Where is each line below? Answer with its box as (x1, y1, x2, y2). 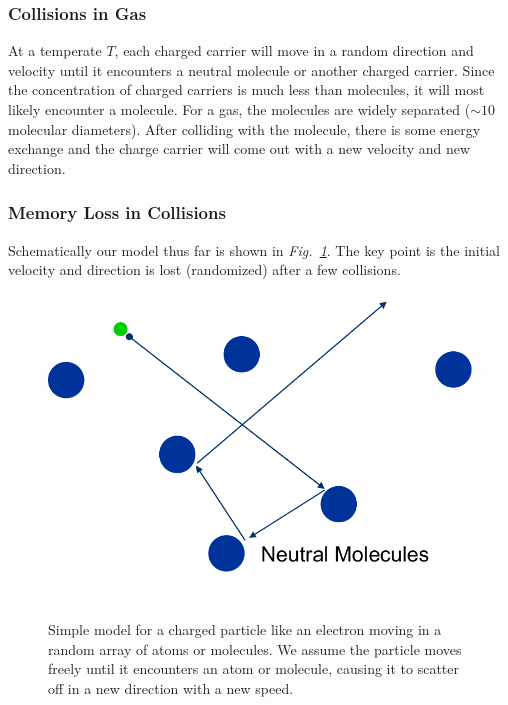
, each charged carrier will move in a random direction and (114, 40, 474, 61)
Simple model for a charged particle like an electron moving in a (48, 619, 442, 640)
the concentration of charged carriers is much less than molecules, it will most (8, 79, 485, 100)
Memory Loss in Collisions (8, 200, 226, 225)
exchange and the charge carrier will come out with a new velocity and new (8, 138, 471, 159)
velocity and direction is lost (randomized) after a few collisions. (8, 259, 401, 280)
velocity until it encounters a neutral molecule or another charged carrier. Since (8, 59, 495, 80)
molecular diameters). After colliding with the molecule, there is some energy (8, 118, 481, 139)
